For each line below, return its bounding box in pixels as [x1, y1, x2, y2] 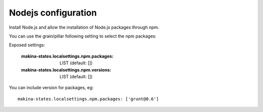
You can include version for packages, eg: [9, 85, 94, 91]
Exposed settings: [9, 42, 45, 48]
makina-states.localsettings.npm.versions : [21, 67, 112, 73]
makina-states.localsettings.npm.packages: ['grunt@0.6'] [18, 96, 159, 102]
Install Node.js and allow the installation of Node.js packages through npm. [9, 24, 159, 30]
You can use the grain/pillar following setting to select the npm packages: [9, 33, 157, 39]
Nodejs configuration [9, 7, 97, 18]
